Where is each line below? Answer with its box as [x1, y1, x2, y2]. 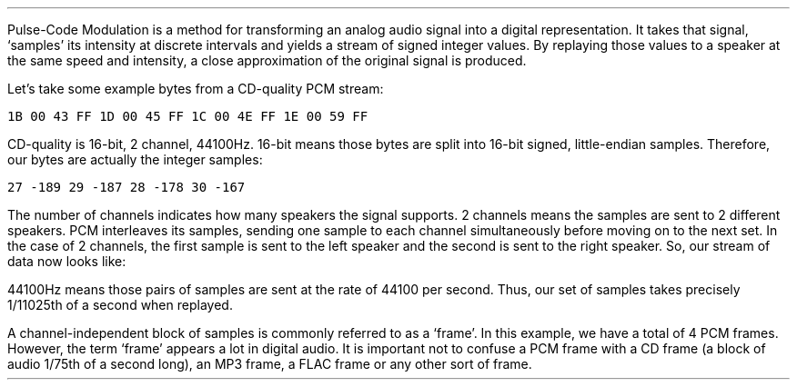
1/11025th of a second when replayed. [7, 297, 233, 313]
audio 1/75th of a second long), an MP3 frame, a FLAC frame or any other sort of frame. [7, 356, 532, 372]
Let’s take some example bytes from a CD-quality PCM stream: [7, 81, 384, 96]
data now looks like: [7, 253, 126, 269]
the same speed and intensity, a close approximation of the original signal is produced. [7, 53, 527, 68]
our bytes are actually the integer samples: [7, 152, 263, 167]
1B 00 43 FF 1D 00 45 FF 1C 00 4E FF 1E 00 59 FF [7, 109, 368, 124]
